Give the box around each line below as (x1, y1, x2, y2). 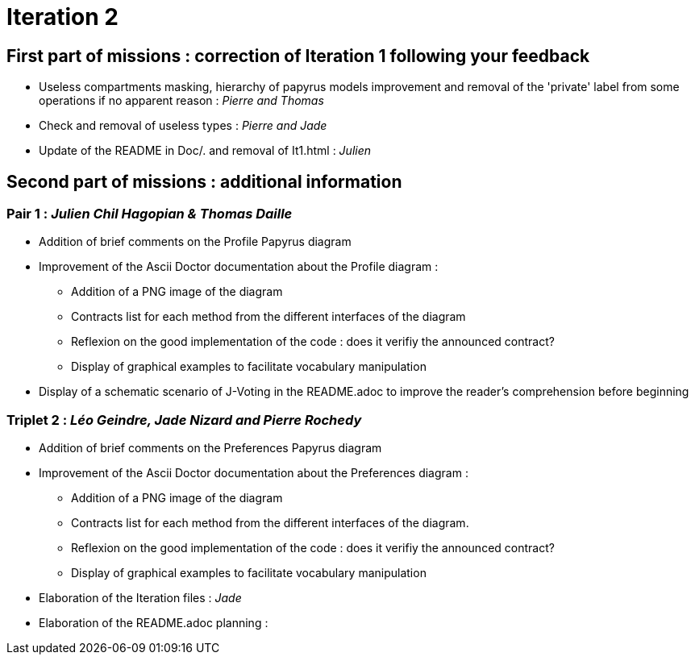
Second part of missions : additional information (6, 171, 402, 192)
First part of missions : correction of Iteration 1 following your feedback (6, 45, 590, 66)
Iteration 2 (6, 3, 119, 31)
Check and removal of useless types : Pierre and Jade (39, 118, 327, 133)
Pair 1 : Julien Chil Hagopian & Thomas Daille (6, 206, 293, 222)
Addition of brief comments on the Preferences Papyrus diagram (39, 441, 382, 455)
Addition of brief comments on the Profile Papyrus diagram (39, 235, 352, 249)
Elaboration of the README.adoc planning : (39, 616, 268, 630)
